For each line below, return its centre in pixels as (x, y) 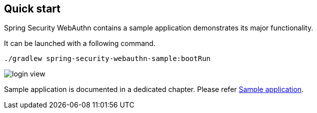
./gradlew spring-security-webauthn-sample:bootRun (107, 59)
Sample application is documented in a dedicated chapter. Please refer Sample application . (154, 89)
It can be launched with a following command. (80, 43)
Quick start (32, 9)
